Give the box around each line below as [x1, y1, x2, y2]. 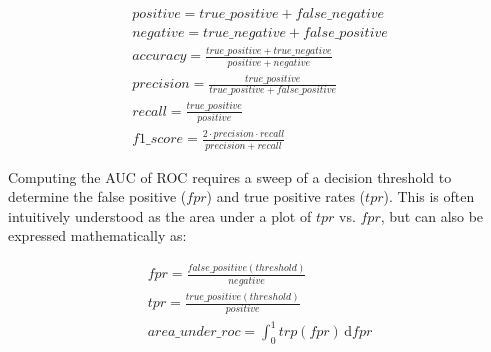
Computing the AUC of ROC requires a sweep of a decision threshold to [8, 166, 452, 187]
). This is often [383, 186, 475, 207]
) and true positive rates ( [206, 186, 366, 207]
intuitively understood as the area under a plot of [8, 205, 312, 226]
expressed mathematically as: [8, 225, 187, 246]
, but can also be [380, 205, 484, 226]
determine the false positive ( [8, 186, 187, 207]
